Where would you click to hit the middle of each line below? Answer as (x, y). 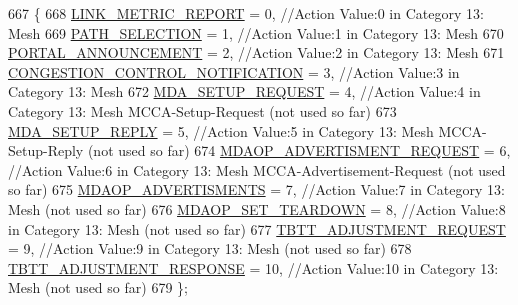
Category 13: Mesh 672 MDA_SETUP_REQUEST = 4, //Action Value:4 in (244, 91)
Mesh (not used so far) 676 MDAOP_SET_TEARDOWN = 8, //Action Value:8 (257, 208)
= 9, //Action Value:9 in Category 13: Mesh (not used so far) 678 (210, 248)
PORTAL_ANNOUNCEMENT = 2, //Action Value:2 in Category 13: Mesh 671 (256, 52)
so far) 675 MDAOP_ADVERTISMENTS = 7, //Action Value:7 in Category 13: (256, 189)
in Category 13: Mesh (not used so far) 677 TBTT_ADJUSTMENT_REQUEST (257, 228)
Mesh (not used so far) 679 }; (98, 287)
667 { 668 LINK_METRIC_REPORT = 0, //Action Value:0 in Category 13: (246, 13)
